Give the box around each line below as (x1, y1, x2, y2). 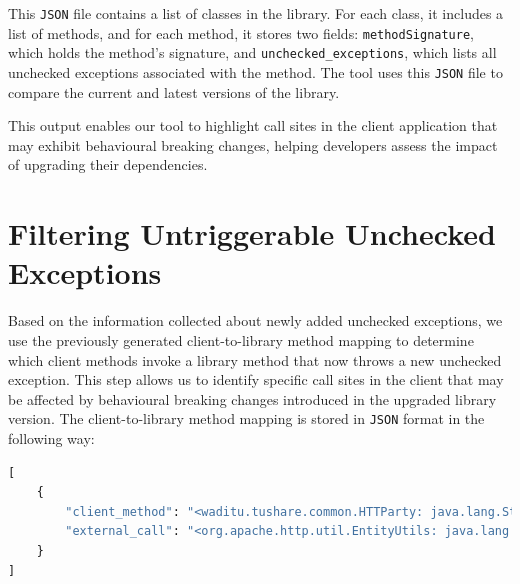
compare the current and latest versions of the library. (8, 81, 340, 102)
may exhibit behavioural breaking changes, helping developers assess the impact (8, 134, 498, 155)
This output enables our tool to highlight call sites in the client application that (8, 115, 498, 136)
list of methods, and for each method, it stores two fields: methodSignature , (8, 22, 475, 43)
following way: (8, 427, 95, 448)
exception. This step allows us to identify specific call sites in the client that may (8, 369, 504, 390)
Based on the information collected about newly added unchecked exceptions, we (8, 310, 503, 331)
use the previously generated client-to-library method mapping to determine (8, 329, 474, 350)
